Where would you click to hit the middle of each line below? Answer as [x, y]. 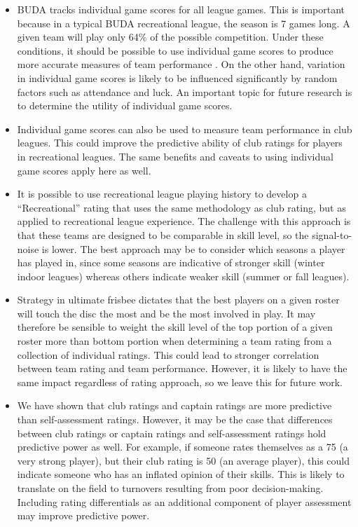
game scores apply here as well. [84, 170]
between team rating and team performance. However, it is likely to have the [182, 368]
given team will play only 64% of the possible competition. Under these [170, 37]
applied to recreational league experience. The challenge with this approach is [184, 221]
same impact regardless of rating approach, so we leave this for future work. [180, 382]
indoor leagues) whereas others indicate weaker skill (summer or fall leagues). [183, 276]
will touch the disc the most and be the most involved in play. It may [166, 313]
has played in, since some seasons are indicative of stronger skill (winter [171, 262]
